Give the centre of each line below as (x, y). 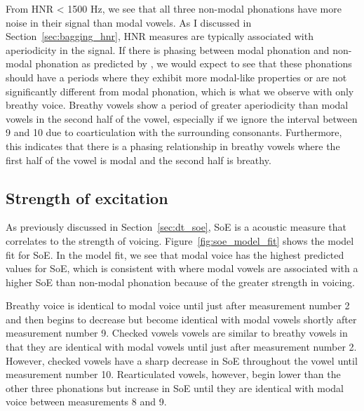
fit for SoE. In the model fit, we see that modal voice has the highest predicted (175, 254)
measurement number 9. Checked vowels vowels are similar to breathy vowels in (177, 333)
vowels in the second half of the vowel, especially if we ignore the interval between (182, 118)
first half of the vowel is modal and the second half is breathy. (139, 160)
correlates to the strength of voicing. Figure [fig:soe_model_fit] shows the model (180, 240)
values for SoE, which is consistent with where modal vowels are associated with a (182, 268)
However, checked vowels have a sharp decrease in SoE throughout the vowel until (182, 360)
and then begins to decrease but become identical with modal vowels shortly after (181, 319)
